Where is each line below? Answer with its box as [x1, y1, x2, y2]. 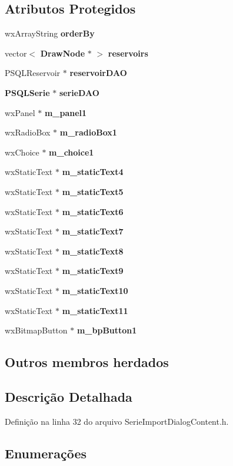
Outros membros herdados [5, 353, 169, 371]
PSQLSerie [5, 86, 50, 98]
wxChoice [5, 146, 39, 158]
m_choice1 [49, 146, 94, 158]
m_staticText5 [62, 185, 124, 197]
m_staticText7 [62, 225, 124, 237]
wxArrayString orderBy [5, 27, 95, 39]
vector [5, 47, 27, 59]
